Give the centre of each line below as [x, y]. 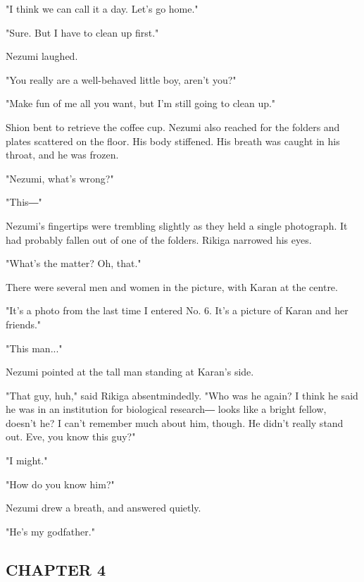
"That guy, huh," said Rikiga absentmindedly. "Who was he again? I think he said [182, 395]
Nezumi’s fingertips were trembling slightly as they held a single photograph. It [177, 225]
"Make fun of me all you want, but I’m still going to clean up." [141, 103]
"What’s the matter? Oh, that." [74, 263]
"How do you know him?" [60, 484]
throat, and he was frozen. [62, 155]
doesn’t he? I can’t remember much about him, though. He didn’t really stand [175, 422]
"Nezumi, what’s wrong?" [60, 178]
